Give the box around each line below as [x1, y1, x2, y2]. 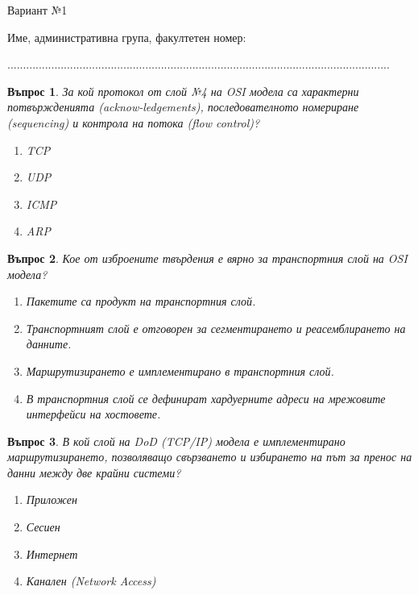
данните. [26, 335, 72, 352]
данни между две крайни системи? [7, 464, 181, 481]
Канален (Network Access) [26, 572, 156, 589]
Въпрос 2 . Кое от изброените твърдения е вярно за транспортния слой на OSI [7, 249, 408, 266]
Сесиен [26, 518, 60, 535]
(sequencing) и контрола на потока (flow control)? [7, 114, 260, 131]
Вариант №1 [7, 2, 68, 18]
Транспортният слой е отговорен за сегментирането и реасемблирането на [26, 319, 406, 336]
